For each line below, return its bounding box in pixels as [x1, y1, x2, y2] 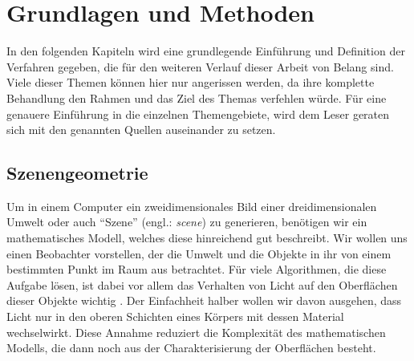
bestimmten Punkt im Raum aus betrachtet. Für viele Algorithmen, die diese [6, 261, 387, 278]
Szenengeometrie [6, 160, 148, 185]
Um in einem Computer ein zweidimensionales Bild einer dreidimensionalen [6, 197, 377, 214]
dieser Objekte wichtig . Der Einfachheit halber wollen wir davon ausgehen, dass [6, 292, 402, 309]
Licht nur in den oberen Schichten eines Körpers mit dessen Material [6, 308, 344, 325]
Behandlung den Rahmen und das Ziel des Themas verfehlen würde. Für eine [6, 89, 387, 106]
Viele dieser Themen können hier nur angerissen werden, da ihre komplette [6, 74, 375, 91]
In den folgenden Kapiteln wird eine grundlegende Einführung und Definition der [6, 43, 405, 59]
